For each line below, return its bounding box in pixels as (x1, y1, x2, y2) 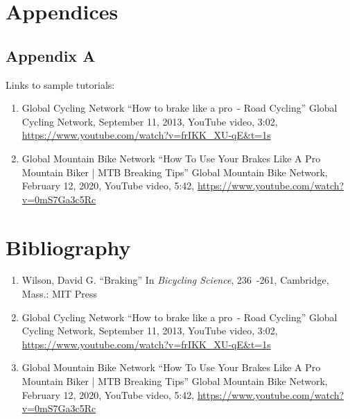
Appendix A (6, 44, 96, 66)
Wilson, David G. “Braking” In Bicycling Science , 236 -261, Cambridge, (21, 273, 329, 287)
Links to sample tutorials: (6, 77, 115, 92)
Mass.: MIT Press (21, 287, 98, 301)
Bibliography (6, 232, 131, 261)
